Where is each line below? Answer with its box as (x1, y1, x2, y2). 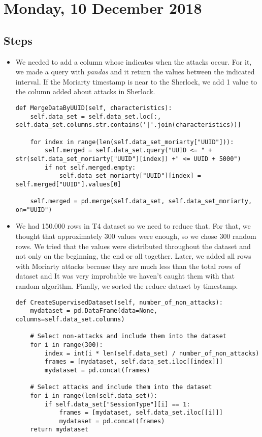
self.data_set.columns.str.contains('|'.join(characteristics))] (15, 121, 241, 129)
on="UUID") (15, 206, 52, 213)
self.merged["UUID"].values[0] (15, 180, 121, 188)
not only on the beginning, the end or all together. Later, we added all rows (15, 251, 251, 261)
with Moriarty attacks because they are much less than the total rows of (15, 260, 241, 271)
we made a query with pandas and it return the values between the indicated (15, 66, 255, 77)
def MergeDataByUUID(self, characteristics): (15, 104, 172, 112)
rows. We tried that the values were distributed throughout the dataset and (15, 240, 251, 251)
